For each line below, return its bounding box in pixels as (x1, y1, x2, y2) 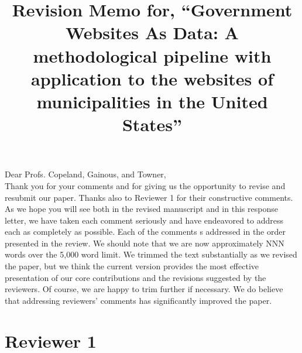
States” (122, 112, 183, 136)
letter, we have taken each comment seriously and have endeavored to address (5, 214, 283, 226)
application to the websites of (31, 66, 273, 90)
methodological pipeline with (33, 43, 272, 67)
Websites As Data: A (66, 20, 239, 44)
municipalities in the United (36, 89, 268, 113)
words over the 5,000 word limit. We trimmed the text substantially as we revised (5, 248, 297, 261)
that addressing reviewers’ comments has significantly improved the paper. (5, 294, 272, 306)
